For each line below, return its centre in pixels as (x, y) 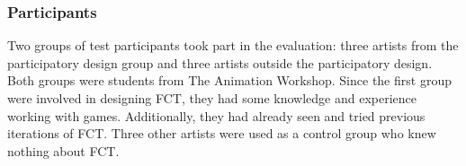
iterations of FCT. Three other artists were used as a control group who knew (222, 133)
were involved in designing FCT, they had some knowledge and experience (212, 98)
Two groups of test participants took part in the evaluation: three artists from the (233, 45)
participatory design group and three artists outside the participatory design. (220, 62)
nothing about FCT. (63, 150)
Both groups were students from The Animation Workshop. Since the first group (229, 80)
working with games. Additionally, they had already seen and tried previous (216, 115)
